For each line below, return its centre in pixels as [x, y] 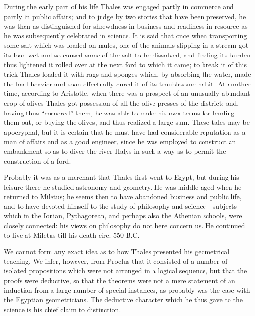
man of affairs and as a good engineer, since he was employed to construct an [120, 141]
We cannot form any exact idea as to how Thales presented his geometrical [117, 251]
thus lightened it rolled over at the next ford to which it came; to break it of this [125, 64]
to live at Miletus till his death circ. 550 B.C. [72, 235]
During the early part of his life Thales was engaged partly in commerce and [119, 6]
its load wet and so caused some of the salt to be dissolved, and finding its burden [127, 54]
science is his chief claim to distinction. [63, 309]
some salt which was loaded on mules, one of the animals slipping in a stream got [126, 45]
